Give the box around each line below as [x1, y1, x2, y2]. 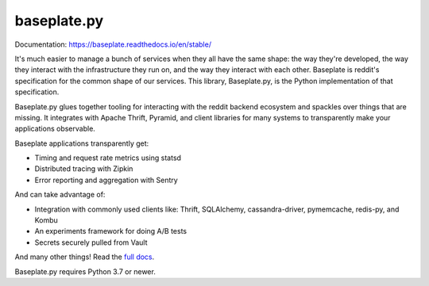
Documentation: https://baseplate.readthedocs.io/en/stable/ [14, 40, 212, 49]
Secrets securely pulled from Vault [34, 238, 148, 247]
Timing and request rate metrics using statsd [34, 153, 182, 162]
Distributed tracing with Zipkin [34, 164, 133, 174]
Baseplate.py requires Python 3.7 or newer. [14, 266, 157, 276]
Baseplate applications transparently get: [14, 139, 149, 148]
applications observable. [14, 124, 95, 134]
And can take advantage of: [14, 190, 106, 200]
